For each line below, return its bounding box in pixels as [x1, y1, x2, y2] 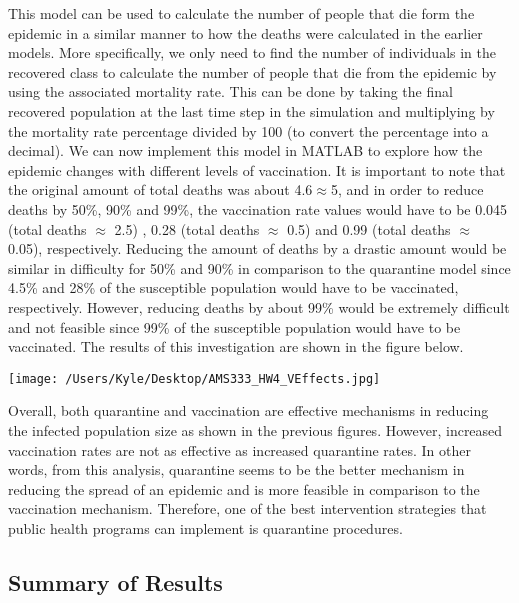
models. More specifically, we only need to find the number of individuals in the [8, 42, 497, 63]
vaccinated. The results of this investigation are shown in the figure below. [8, 336, 464, 357]
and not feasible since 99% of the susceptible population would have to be [8, 316, 461, 337]
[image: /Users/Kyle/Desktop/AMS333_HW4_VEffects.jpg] [8, 371, 381, 386]
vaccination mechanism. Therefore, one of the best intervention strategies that [8, 498, 487, 519]
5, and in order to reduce [330, 179, 484, 200]
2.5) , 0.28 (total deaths [114, 218, 260, 239]
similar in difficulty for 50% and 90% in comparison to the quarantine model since [8, 257, 511, 278]
